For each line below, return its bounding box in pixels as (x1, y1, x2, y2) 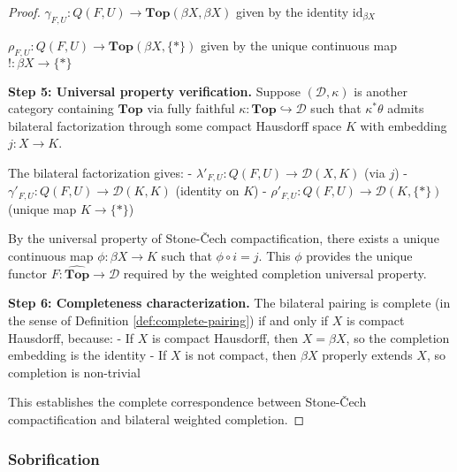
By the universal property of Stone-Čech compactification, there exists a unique (8, 229, 439, 247)
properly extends (322, 346, 413, 364)
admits (387, 99, 424, 118)
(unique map (8, 199, 77, 217)
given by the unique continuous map (200, 35, 398, 54)
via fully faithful (147, 99, 235, 118)
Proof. (8, 3, 41, 20)
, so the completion (346, 328, 450, 346)
